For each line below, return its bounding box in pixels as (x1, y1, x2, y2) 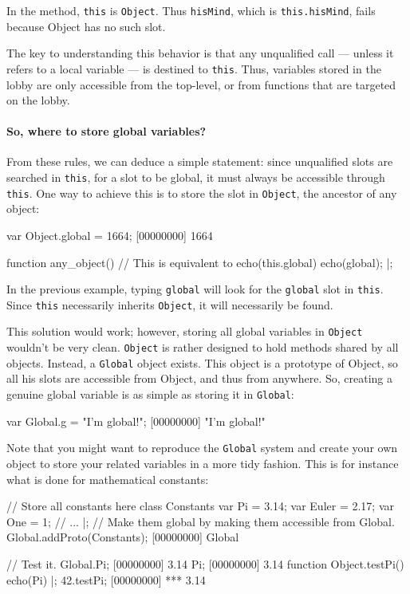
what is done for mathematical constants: (6, 470, 209, 487)
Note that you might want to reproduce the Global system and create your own (6, 439, 398, 456)
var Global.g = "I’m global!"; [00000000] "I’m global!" (6, 412, 266, 429)
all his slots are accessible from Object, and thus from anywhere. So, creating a (6, 370, 393, 387)
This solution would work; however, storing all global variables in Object (6, 323, 363, 340)
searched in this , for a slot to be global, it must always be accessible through (6, 169, 385, 186)
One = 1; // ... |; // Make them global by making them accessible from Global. (6, 513, 395, 529)
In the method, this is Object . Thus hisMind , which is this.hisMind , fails (6, 2, 376, 18)
